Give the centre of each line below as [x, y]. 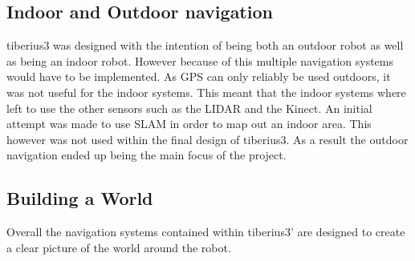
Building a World [80, 198]
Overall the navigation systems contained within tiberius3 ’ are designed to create [206, 232]
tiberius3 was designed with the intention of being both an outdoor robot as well [205, 45]
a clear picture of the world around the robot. [119, 247]
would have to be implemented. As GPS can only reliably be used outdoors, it [199, 76]
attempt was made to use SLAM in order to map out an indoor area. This [189, 124]
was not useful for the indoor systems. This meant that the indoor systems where [206, 92]
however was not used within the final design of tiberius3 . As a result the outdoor [207, 139]
